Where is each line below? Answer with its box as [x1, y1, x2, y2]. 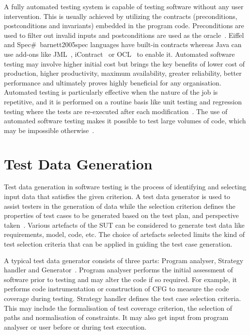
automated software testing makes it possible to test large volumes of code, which [4, 116, 246, 126]
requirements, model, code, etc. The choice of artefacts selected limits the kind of [4, 229, 245, 239]
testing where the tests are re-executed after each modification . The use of [4, 106, 228, 116]
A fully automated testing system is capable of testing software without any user [4, 1, 244, 11]
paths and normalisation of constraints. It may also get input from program [4, 312, 229, 322]
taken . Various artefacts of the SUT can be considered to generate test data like [4, 219, 245, 230]
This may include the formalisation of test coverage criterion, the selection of [4, 302, 232, 313]
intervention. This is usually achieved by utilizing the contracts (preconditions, [4, 11, 237, 21]
